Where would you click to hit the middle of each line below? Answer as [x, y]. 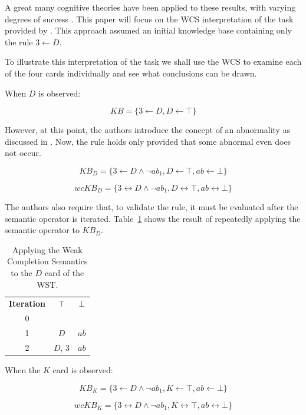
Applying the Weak [47, 249]
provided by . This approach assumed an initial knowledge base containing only [148, 30]
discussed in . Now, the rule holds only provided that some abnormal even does [148, 141]
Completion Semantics [47, 261]
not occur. [23, 153]
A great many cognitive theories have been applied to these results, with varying [150, 7]
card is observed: [83, 369]
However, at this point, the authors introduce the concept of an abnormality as [148, 130]
